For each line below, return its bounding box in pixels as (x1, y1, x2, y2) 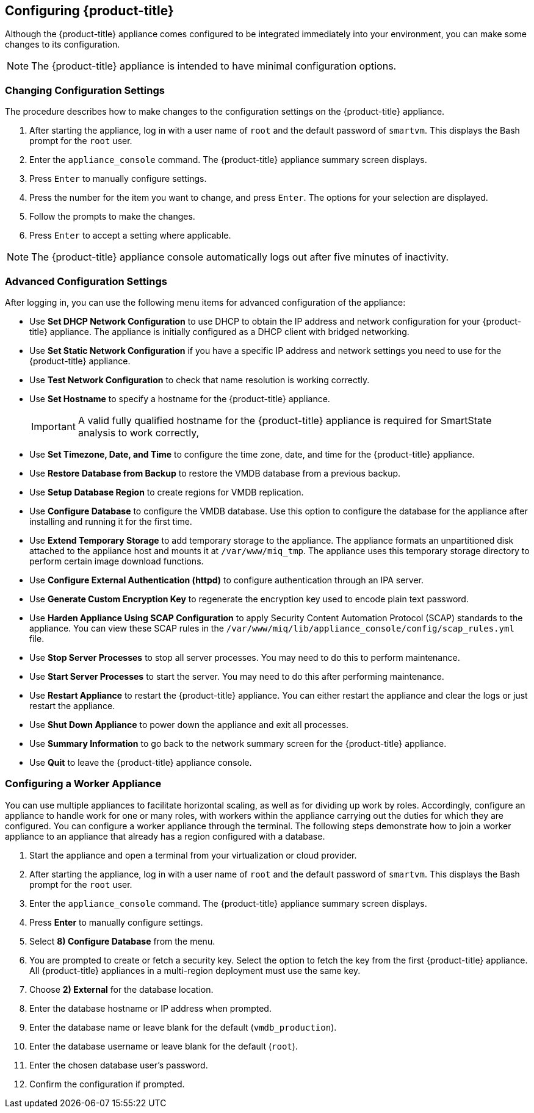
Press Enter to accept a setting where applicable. (29, 230, 231, 241)
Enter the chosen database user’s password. (29, 1059, 208, 1070)
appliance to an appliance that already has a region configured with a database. (5, 830, 325, 841)
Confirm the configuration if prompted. (29, 1078, 185, 1089)
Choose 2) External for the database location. (29, 984, 214, 995)
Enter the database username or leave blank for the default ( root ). (29, 1040, 298, 1051)
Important (31, 420, 76, 433)
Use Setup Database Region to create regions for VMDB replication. (29, 486, 304, 497)
